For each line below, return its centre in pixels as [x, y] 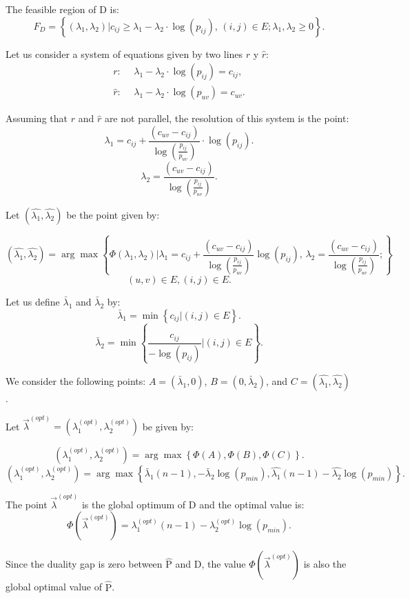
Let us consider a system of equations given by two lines [124, 53]
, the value [224, 564]
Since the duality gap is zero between [84, 564]
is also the [325, 564]
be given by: [168, 426]
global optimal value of [54, 587]
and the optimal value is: [252, 504]
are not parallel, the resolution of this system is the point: [227, 118]
